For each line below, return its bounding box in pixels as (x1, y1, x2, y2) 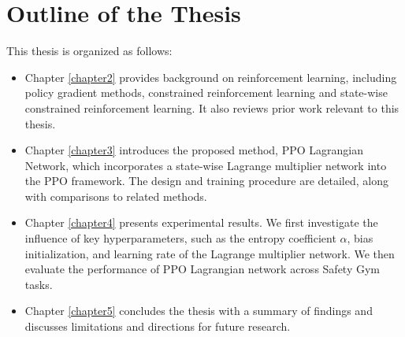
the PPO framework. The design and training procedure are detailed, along (24, 172, 388, 189)
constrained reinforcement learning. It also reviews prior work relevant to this (24, 99, 399, 116)
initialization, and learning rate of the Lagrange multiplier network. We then (24, 245, 395, 261)
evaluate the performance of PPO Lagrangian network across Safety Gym (24, 261, 380, 277)
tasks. (24, 276, 53, 292)
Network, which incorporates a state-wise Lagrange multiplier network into (24, 157, 387, 173)
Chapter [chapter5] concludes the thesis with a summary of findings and (24, 302, 373, 319)
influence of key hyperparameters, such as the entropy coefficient (24, 230, 336, 246)
